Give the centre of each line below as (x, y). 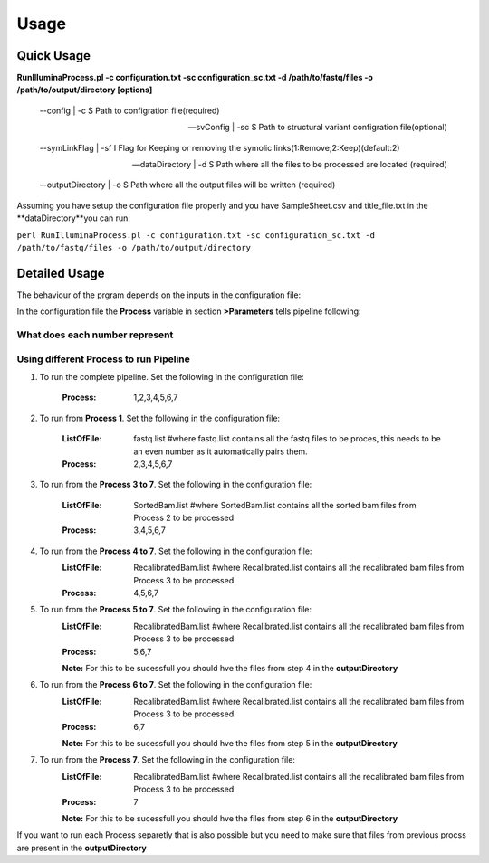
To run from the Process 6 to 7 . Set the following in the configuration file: (176, 685)
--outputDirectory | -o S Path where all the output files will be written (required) (187, 185)
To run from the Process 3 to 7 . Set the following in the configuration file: (176, 485)
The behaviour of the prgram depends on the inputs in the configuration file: (159, 295)
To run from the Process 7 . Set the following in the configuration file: (168, 760)
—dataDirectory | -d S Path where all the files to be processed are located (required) (289, 165)
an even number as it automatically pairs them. (221, 451)
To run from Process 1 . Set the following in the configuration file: (160, 418)
